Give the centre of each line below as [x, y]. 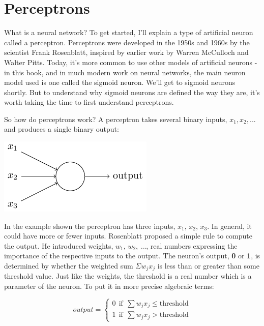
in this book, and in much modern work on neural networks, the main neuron [125, 72]
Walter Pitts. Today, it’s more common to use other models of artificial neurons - [131, 62]
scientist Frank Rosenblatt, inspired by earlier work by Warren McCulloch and [126, 52]
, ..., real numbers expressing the [187, 245]
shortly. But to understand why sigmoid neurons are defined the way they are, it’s [132, 92]
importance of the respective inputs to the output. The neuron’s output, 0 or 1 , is [132, 256]
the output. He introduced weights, [59, 245]
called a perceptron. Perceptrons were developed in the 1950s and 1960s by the [127, 42]
